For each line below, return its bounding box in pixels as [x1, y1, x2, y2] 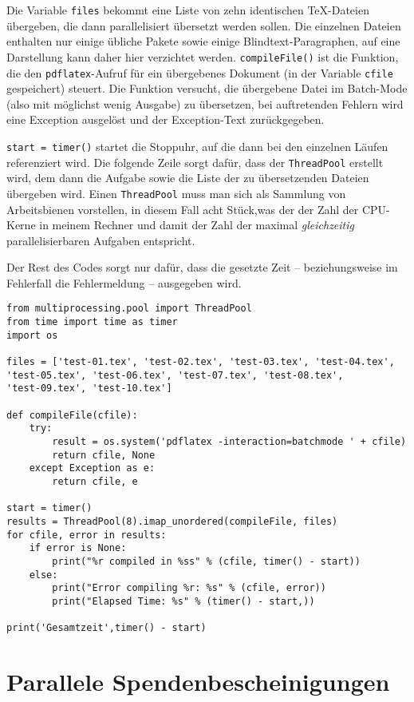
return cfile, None [52, 449, 156, 461]
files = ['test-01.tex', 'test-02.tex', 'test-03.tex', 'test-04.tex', [6, 356, 395, 368]
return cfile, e [52, 476, 138, 487]
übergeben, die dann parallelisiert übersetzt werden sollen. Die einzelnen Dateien [6, 17, 401, 34]
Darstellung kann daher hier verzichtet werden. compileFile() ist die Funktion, [6, 48, 399, 65]
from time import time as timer [6, 316, 178, 328]
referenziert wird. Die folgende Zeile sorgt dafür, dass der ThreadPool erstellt [6, 153, 384, 170]
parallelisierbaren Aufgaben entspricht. [6, 232, 195, 248]
